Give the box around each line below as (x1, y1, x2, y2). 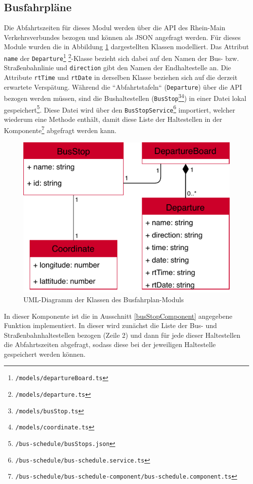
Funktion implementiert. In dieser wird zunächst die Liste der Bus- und (4, 320, 217, 330)
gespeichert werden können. (4, 348, 86, 359)
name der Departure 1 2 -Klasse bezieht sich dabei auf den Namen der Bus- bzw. (4, 51, 239, 63)
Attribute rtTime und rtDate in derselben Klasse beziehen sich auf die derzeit (4, 72, 237, 82)
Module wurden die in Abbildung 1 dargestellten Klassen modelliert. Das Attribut (4, 41, 249, 52)
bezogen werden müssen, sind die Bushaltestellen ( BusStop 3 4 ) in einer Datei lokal (4, 92, 247, 103)
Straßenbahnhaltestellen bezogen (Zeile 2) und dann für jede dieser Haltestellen (4, 329, 241, 340)
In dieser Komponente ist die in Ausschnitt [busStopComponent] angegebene (4, 310, 233, 321)
